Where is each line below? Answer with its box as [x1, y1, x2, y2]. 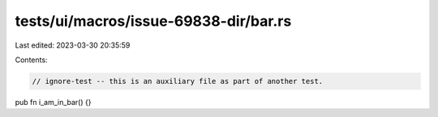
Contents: [15, 55, 48, 65]
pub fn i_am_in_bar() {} [15, 97, 92, 107]
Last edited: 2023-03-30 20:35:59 [15, 40, 131, 50]
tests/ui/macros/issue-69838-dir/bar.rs [15, 12, 292, 30]
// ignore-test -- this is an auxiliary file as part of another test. [32, 77, 324, 86]
